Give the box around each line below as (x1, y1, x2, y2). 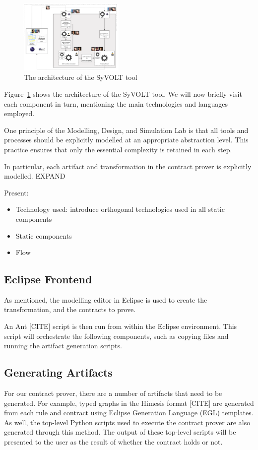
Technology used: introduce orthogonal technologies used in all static (15, 204, 225, 214)
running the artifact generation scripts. (4, 340, 122, 351)
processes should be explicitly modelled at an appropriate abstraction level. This (4, 134, 249, 145)
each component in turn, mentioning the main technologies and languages (4, 98, 228, 109)
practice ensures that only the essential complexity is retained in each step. (4, 144, 232, 154)
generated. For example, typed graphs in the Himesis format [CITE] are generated (4, 397, 254, 408)
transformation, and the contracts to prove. (4, 304, 136, 315)
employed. (4, 108, 35, 119)
